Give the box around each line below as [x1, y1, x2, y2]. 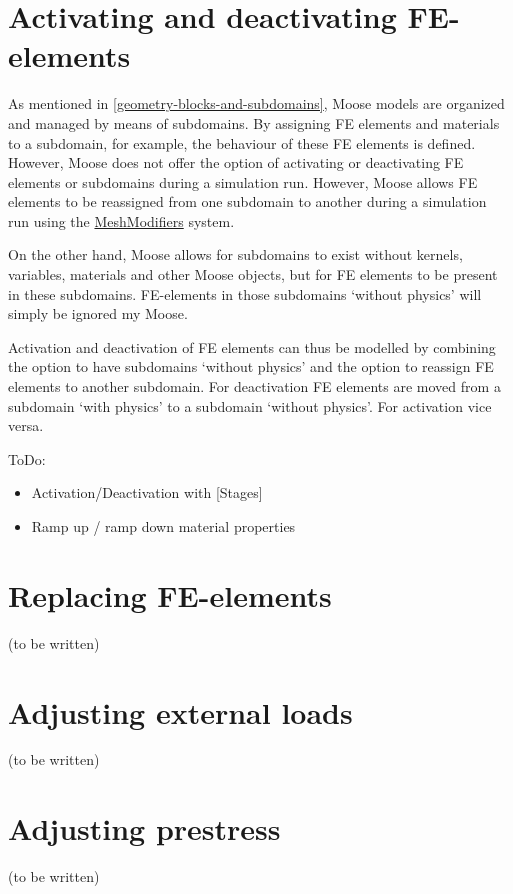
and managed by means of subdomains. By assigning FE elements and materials [8, 112, 500, 133]
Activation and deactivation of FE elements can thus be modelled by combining [8, 336, 496, 357]
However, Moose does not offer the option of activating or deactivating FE [8, 152, 464, 173]
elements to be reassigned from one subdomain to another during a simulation [8, 191, 487, 212]
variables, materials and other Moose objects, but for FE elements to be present [8, 264, 498, 285]
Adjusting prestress [8, 808, 281, 849]
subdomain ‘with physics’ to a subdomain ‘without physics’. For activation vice [8, 395, 492, 416]
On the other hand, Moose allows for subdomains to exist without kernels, [8, 244, 463, 265]
